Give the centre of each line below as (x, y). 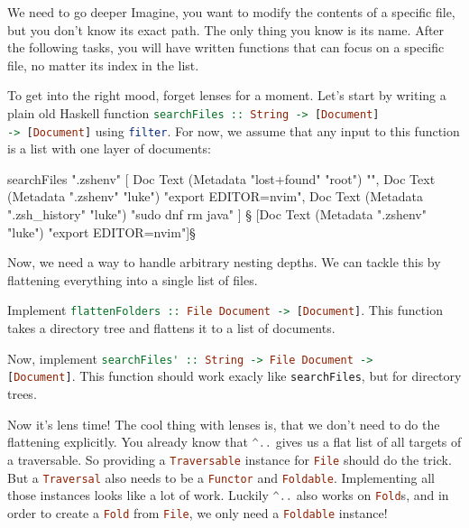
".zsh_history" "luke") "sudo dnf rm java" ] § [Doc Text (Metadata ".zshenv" (217, 214)
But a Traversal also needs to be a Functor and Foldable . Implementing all (221, 477)
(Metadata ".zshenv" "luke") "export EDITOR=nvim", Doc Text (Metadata (215, 196)
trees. (22, 394)
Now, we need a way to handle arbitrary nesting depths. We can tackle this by (224, 262)
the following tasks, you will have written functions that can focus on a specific (226, 47)
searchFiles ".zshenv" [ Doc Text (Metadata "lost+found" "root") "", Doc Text (221, 178)
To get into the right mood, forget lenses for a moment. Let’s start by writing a (227, 95)
